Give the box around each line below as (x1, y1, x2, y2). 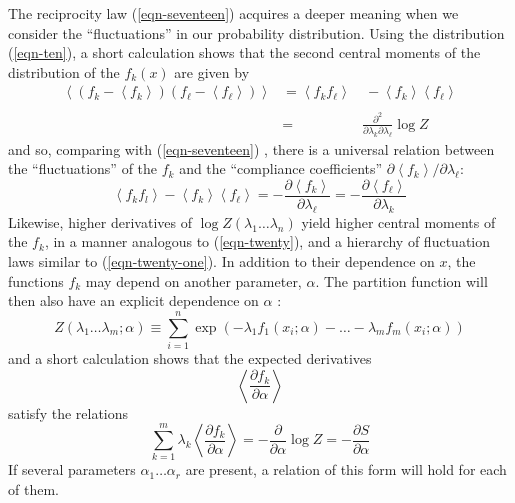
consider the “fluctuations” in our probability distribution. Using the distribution (8, 22, 505, 43)
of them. (8, 479, 59, 500)
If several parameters (8, 459, 136, 480)
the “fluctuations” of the (8, 158, 158, 179)
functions (8, 270, 64, 291)
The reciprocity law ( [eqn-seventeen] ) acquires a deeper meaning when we (8, 3, 459, 23)
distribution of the (8, 61, 120, 82)
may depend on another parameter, (85, 270, 302, 291)
